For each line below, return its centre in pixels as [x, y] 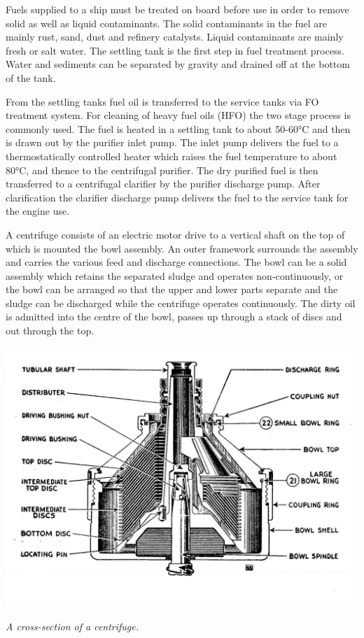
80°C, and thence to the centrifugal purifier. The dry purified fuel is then [162, 170]
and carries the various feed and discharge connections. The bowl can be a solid [176, 262]
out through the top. [50, 331]
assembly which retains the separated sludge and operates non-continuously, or [175, 275]
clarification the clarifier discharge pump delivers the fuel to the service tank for [177, 197]
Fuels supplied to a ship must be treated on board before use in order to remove [177, 9]
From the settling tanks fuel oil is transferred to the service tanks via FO [162, 101]
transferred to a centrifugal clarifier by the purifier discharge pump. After [163, 184]
